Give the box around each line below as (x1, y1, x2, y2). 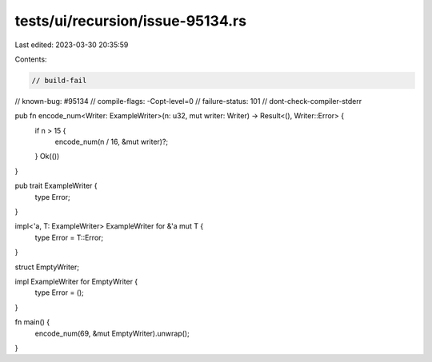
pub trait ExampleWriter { (14, 181, 98, 191)
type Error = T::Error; (34, 233, 104, 242)
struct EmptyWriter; (14, 262, 80, 272)
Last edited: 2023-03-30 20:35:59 (14, 40, 129, 50)
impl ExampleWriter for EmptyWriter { (14, 276, 138, 286)
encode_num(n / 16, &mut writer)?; (54, 137, 169, 147)
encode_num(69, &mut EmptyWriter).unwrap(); (34, 328, 190, 338)
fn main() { (14, 317, 50, 327)
